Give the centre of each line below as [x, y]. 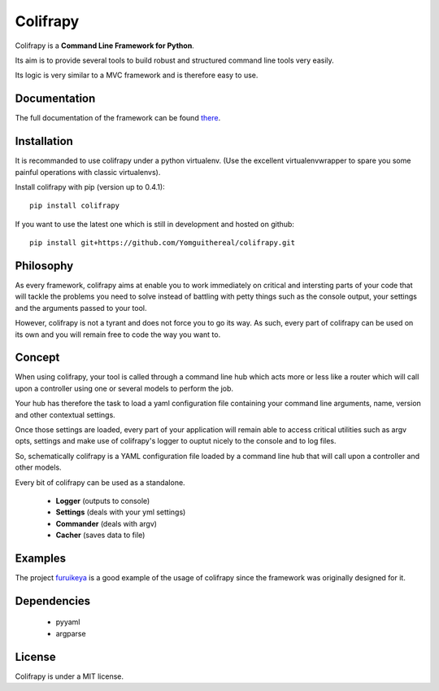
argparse [71, 633]
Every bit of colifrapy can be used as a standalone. [100, 482]
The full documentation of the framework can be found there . [118, 118]
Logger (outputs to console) [103, 501]
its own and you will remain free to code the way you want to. [118, 335]
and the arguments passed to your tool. [81, 308]
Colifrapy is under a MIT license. [70, 676]
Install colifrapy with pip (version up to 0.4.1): [90, 186]
